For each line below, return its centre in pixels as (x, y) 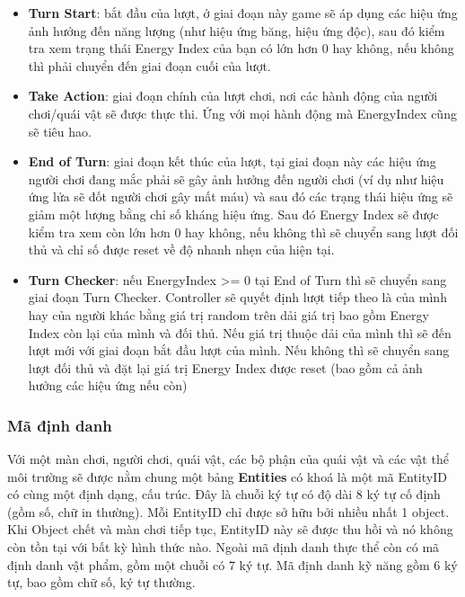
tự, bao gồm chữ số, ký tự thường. (101, 582)
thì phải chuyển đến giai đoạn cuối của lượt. (149, 65)
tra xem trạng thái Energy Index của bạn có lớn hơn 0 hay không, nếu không (241, 48)
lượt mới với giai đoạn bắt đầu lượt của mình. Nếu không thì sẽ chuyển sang (239, 350)
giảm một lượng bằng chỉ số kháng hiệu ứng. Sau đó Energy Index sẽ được (233, 214)
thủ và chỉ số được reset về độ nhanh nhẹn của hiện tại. (181, 249)
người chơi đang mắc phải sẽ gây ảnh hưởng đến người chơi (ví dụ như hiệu (236, 178)
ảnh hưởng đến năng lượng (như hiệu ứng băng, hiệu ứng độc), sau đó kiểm (237, 30)
